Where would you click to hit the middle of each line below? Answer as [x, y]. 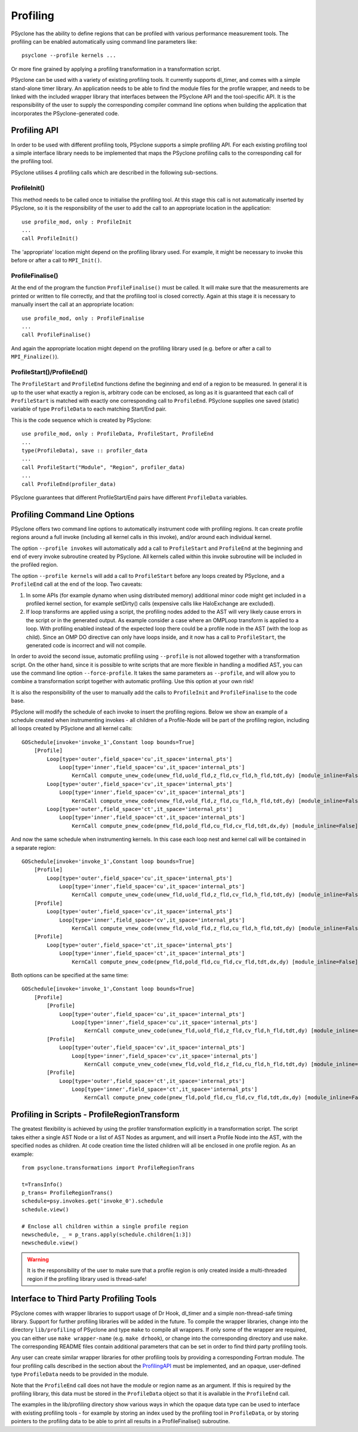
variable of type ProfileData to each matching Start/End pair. [89, 409]
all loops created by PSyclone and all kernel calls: [72, 729]
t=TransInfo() [42, 1184]
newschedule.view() [50, 1243]
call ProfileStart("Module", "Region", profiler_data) [104, 467]
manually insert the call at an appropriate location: [72, 304]
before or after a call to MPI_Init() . [56, 261]
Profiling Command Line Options [73, 514]
